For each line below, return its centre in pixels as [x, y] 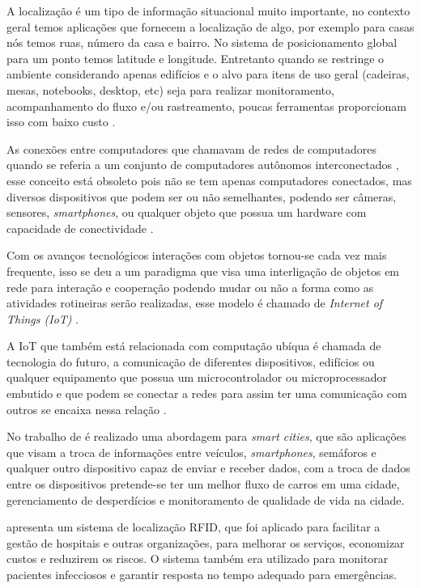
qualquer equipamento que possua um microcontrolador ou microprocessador [197, 377]
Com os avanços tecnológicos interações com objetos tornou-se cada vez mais [197, 255]
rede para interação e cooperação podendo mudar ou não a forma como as [190, 287]
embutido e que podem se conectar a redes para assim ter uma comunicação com [207, 393]
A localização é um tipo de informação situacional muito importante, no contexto [208, 11]
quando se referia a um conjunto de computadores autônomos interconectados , [203, 165]
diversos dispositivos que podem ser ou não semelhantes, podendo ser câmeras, [202, 196]
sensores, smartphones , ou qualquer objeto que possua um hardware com [187, 212]
